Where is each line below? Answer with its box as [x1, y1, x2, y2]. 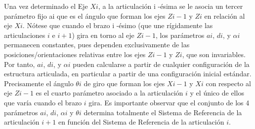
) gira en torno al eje [72, 30, 134, 40]
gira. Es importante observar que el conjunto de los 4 [88, 97, 250, 107]
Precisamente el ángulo [4, 78, 74, 88]
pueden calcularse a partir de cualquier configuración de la [73, 59, 250, 69]
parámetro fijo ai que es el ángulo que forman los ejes [4, 10, 166, 21]
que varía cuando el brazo [4, 97, 82, 107]
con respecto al [206, 78, 251, 88]
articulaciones [4, 30, 45, 40]
